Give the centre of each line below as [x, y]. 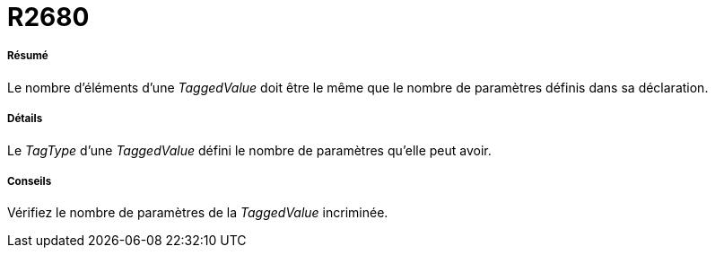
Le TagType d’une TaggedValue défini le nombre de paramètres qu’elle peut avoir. [249, 150]
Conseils [30, 181]
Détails [25, 119]
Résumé [28, 56]
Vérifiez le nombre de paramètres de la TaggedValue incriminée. [198, 213]
